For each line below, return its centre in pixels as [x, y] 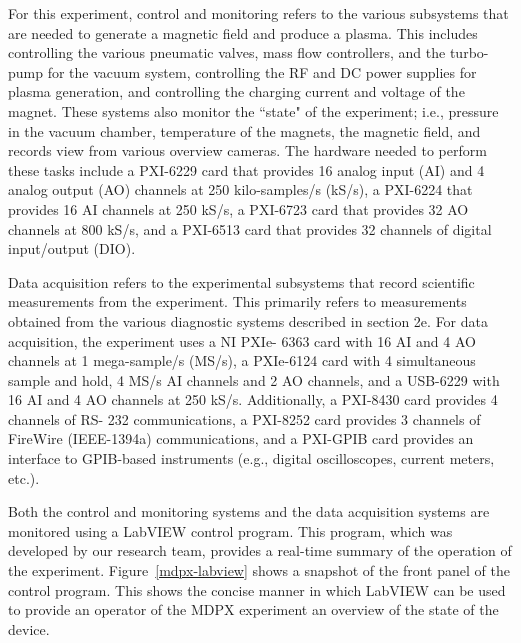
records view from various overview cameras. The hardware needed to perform [247, 150]
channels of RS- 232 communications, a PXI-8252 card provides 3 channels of [244, 418]
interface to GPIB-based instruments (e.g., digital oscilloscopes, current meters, [251, 458]
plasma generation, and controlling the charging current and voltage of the [236, 91]
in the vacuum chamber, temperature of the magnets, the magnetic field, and [244, 130]
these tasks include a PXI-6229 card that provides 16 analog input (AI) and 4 [246, 169]
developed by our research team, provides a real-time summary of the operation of [260, 550]
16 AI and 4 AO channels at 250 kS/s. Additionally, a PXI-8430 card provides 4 [253, 399]
